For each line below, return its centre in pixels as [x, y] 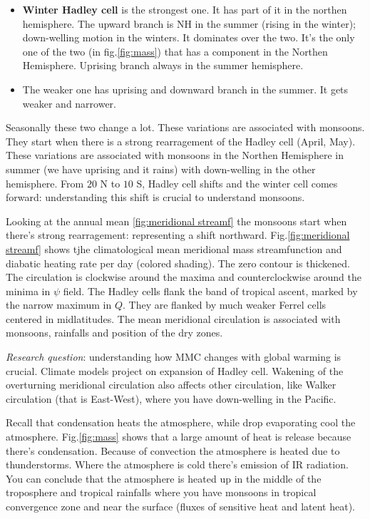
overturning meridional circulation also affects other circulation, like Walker [171, 385]
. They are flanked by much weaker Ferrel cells [225, 305]
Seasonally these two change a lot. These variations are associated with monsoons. [185, 127]
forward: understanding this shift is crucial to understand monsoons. [155, 197]
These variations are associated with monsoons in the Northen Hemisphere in [175, 155]
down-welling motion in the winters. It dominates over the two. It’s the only [189, 37]
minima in [28, 291]
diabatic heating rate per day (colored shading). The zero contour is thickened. [178, 263]
